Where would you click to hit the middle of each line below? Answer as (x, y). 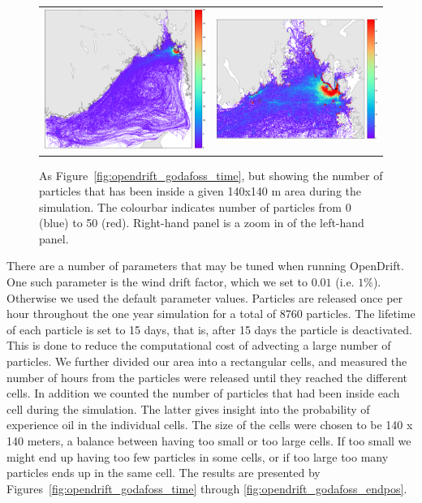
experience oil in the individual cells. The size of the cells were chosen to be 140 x (210, 425)
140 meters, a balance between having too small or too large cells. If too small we (209, 441)
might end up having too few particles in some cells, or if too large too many (198, 456)
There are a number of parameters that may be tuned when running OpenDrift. (205, 266)
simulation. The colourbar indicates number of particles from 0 (195, 206)
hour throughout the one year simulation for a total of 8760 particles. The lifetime (211, 314)
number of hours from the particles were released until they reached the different (207, 377)
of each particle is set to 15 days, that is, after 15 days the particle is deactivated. (209, 329)
